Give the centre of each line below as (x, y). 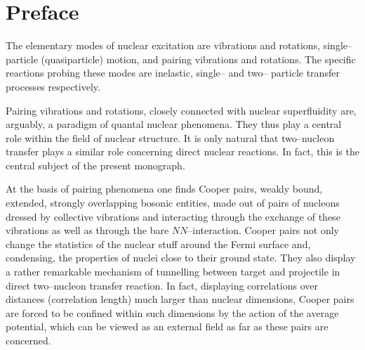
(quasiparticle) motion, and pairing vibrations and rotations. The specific (198, 59)
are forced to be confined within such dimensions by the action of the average (172, 312)
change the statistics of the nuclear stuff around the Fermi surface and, (158, 244)
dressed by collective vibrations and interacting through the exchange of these (173, 216)
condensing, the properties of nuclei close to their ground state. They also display (181, 258)
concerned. (28, 340)
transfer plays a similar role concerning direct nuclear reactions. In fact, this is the (182, 151)
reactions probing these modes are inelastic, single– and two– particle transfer (173, 73)
